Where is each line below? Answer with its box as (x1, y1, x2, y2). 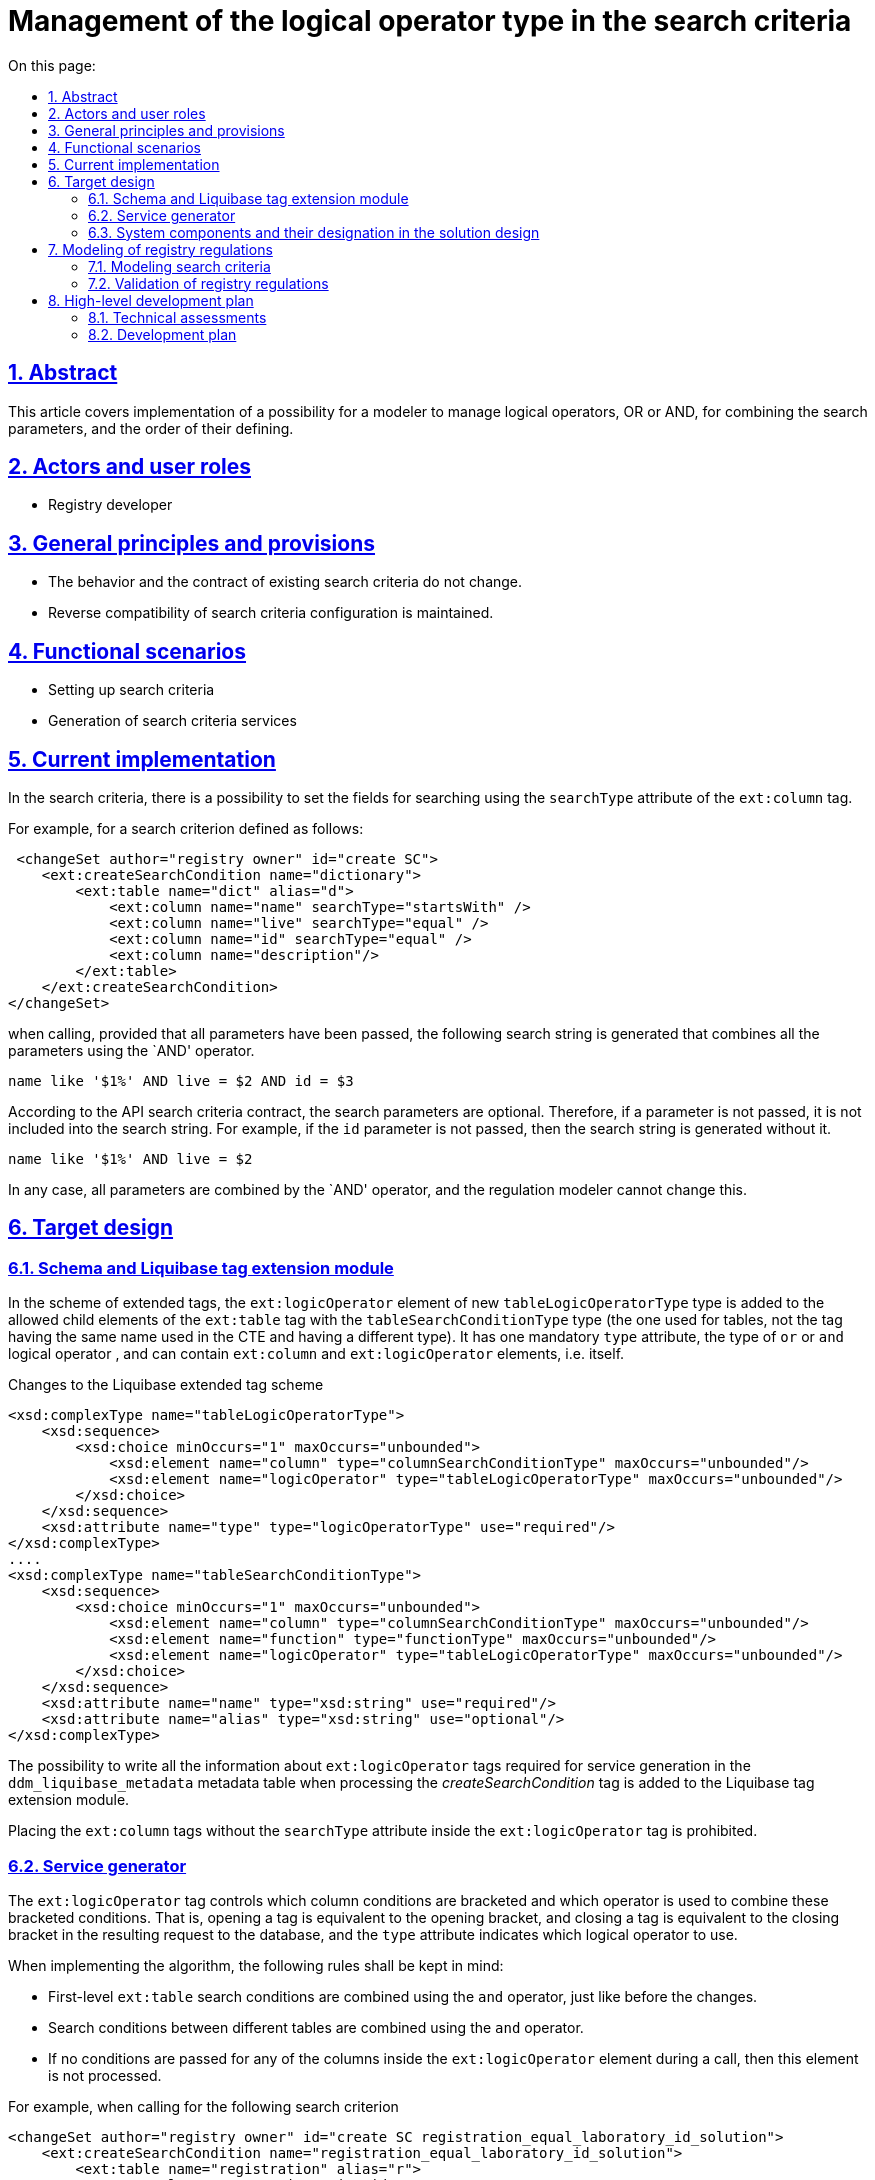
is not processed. (48, 2066, 162, 2084)
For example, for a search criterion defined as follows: (8, 819, 364, 837)
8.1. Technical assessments (88, 308, 267, 326)
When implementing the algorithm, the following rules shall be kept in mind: (8, 1956, 504, 1974)
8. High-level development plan (48, 291, 254, 309)
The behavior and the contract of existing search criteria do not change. (48, 573, 523, 591)
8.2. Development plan (88, 325, 237, 343)
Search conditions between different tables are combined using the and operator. (48, 2018, 584, 2036)
